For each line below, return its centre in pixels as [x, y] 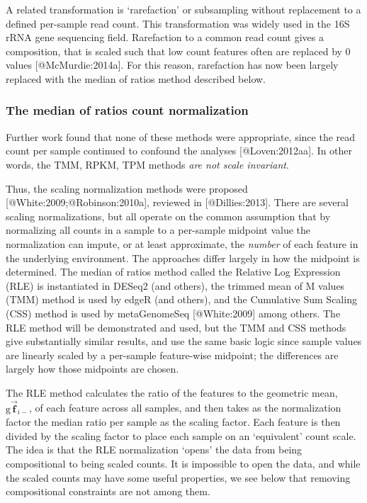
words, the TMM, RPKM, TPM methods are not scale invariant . [147, 164]
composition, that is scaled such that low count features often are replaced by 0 [178, 51]
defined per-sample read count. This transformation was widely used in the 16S [178, 23]
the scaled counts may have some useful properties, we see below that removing [178, 477]
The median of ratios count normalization [127, 110]
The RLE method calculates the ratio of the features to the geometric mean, [172, 392]
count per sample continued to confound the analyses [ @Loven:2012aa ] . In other [179, 151]
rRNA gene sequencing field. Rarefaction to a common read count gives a [165, 37]
